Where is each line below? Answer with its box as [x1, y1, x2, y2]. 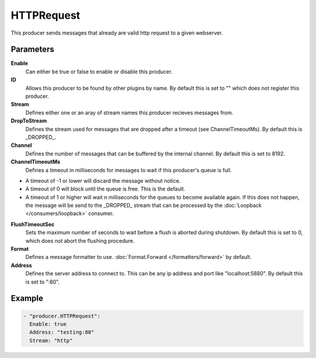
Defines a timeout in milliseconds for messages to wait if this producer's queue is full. [25, 166, 232, 173]
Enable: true [29, 321, 67, 328]
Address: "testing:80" [29, 329, 95, 336]
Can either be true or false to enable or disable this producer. [25, 68, 173, 75]
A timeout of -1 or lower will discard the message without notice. [25, 177, 181, 184]
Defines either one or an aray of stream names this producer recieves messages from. [25, 109, 233, 116]
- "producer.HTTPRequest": [23, 312, 101, 319]
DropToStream [11, 117, 47, 124]
